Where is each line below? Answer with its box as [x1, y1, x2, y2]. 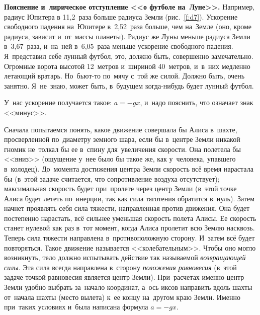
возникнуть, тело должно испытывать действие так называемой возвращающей [4, 252, 246, 263]
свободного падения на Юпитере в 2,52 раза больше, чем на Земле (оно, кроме [4, 21, 252, 32]
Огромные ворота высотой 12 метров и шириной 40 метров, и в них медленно [4, 60, 250, 71]
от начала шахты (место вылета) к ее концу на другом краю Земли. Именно [4, 291, 241, 302]
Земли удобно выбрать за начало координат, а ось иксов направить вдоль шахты [4, 282, 252, 292]
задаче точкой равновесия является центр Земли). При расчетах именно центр [4, 272, 244, 282]
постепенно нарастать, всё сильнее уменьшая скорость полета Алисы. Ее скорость [4, 212, 256, 223]
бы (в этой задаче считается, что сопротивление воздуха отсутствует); [4, 173, 220, 184]
